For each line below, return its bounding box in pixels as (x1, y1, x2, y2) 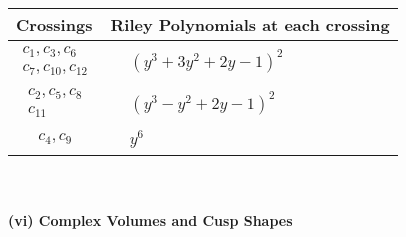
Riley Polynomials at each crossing (110, 13, 390, 36)
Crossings (16, 13, 93, 36)
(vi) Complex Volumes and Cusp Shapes (8, 210, 293, 231)
